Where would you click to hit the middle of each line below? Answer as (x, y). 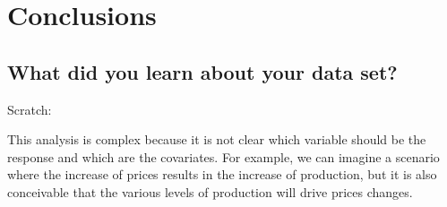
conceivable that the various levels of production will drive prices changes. (210, 191)
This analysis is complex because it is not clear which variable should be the (217, 139)
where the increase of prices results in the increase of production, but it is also (222, 174)
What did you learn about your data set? (202, 71)
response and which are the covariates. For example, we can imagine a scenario (223, 156)
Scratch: (30, 109)
